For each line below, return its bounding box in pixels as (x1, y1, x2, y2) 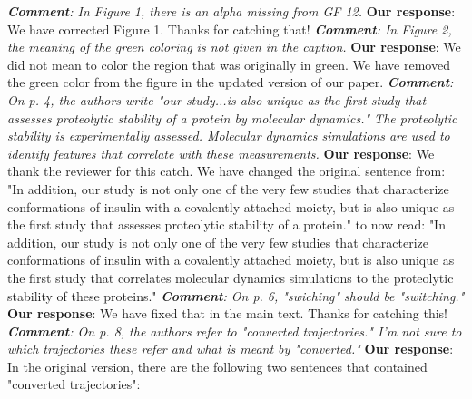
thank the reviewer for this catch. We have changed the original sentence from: (7, 161, 446, 180)
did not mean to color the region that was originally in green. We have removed (7, 54, 450, 73)
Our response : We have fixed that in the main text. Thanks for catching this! (7, 304, 447, 323)
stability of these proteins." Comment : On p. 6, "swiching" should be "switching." (7, 286, 465, 305)
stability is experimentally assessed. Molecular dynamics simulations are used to (7, 126, 450, 145)
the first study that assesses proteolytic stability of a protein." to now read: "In (7, 215, 446, 234)
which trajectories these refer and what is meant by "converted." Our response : (7, 339, 454, 358)
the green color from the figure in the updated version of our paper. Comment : (7, 73, 454, 92)
